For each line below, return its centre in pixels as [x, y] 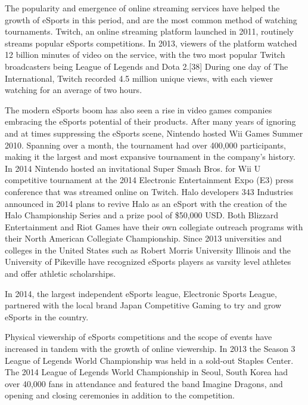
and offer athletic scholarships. [60, 273]
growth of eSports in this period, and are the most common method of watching [151, 19]
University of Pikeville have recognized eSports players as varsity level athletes [148, 262]
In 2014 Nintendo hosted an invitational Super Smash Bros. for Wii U [133, 168]
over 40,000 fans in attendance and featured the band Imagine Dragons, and [144, 383]
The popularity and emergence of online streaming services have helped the [142, 8]
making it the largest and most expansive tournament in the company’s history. [150, 157]
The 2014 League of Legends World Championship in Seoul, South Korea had [147, 372]
